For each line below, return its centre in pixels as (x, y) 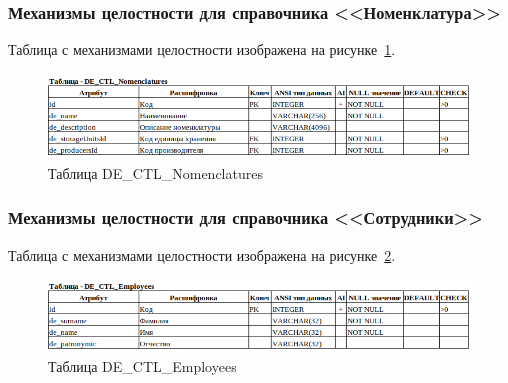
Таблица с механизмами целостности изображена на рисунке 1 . (202, 49)
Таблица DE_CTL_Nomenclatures (155, 172)
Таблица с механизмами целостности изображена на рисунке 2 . (202, 254)
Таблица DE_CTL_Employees (142, 366)
